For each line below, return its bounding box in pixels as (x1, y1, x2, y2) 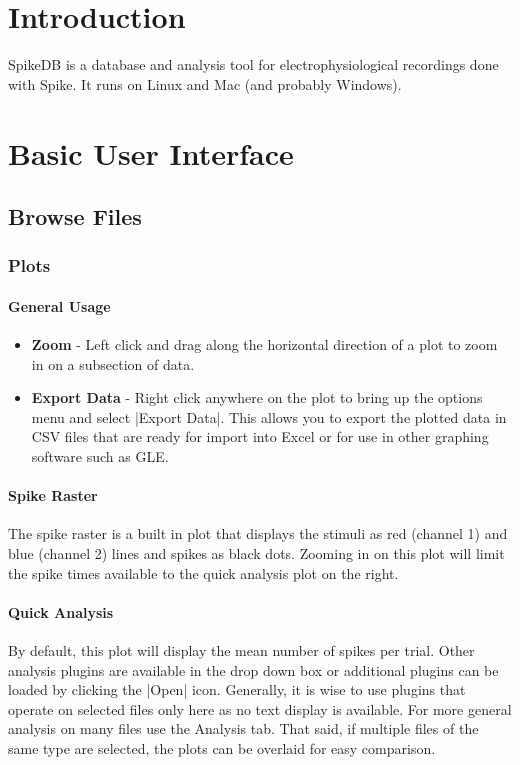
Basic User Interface (8, 132, 294, 173)
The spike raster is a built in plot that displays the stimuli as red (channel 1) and (8, 523, 508, 544)
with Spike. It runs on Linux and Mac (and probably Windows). (8, 73, 402, 94)
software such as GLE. (31, 446, 169, 467)
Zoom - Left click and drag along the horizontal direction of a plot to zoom (31, 334, 498, 355)
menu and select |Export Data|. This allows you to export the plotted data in (31, 406, 507, 427)
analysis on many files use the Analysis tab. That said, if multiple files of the (8, 718, 479, 739)
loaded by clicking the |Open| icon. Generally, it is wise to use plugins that (8, 679, 466, 700)
